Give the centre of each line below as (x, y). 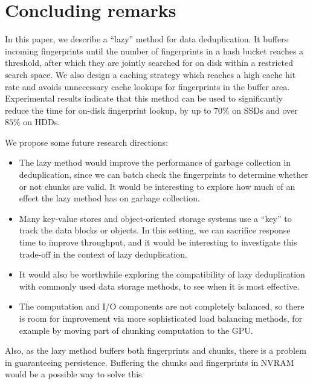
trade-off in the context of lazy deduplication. (103, 254)
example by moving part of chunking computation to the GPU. (136, 330)
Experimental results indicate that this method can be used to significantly (144, 98)
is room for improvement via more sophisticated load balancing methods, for (161, 318)
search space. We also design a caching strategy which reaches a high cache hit (150, 74)
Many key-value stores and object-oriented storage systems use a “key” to (155, 218)
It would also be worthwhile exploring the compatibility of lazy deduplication (162, 274)
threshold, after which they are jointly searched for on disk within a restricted (149, 63)
